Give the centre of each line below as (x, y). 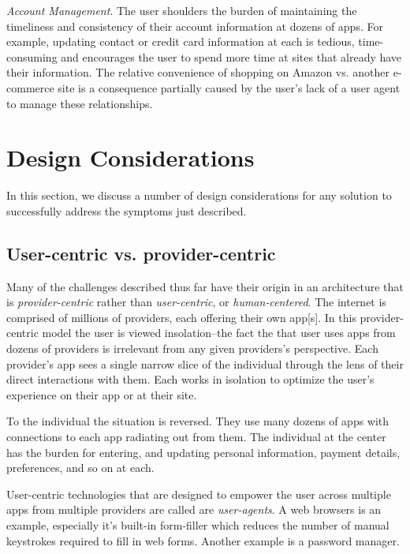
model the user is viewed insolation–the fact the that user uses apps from (219, 333)
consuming (32, 56)
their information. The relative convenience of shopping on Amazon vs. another (198, 72)
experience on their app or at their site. (102, 394)
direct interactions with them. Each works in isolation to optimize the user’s (190, 379)
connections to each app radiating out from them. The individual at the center (196, 437)
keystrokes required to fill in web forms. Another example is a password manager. (203, 540)
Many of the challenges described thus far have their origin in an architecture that (205, 286)
